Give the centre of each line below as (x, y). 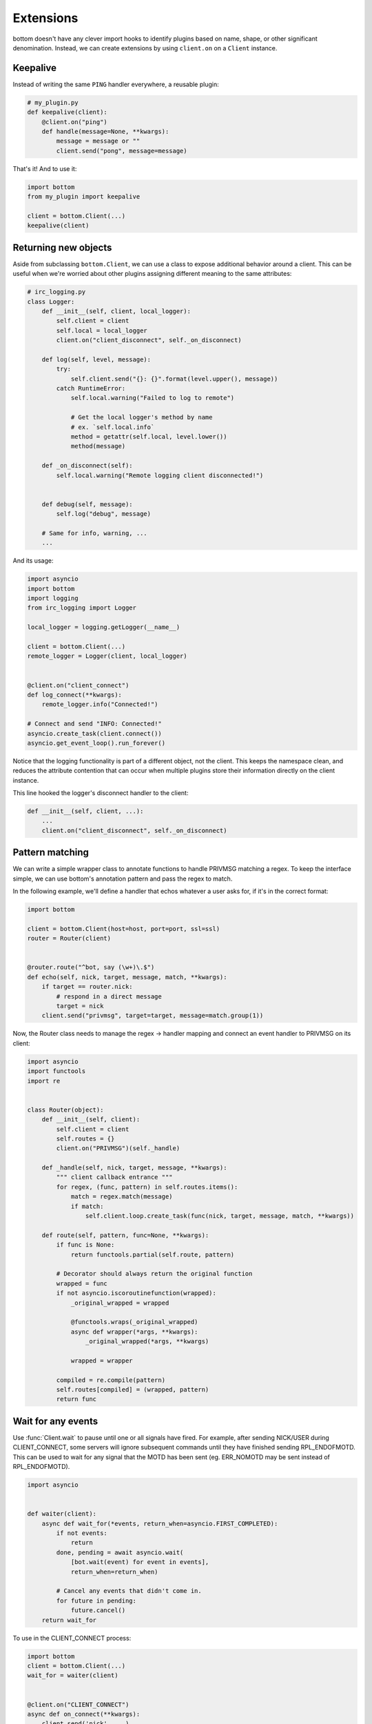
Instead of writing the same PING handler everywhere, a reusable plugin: (116, 84)
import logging (53, 599)
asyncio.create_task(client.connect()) (94, 733)
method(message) (98, 446)
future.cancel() (98, 1611)
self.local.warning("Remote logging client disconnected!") (160, 475)
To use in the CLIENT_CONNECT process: (72, 1638)
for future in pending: (96, 1601)
